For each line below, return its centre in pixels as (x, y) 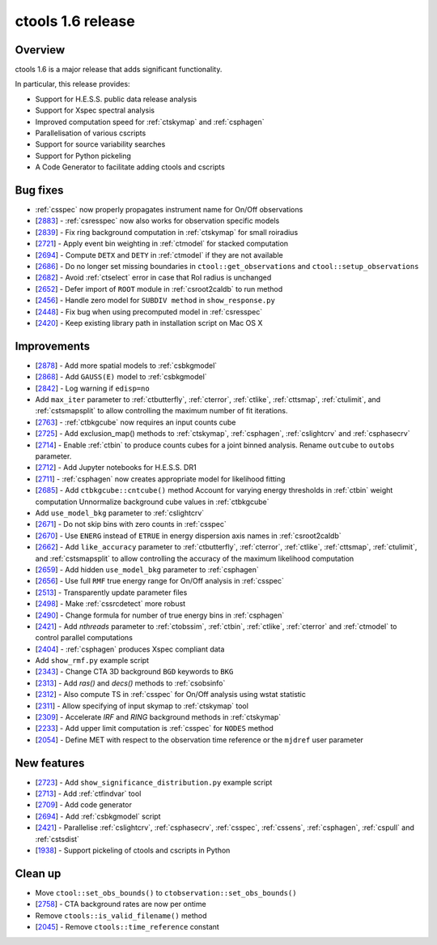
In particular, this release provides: (72, 84)
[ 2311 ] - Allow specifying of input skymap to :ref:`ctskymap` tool (142, 706)
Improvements (53, 346)
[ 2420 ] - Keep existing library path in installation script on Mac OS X (149, 323)
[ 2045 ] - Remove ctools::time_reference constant (127, 927)
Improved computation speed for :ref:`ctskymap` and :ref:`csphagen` (150, 122)
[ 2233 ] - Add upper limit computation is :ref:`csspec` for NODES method (155, 729)
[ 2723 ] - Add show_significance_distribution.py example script (154, 782)
